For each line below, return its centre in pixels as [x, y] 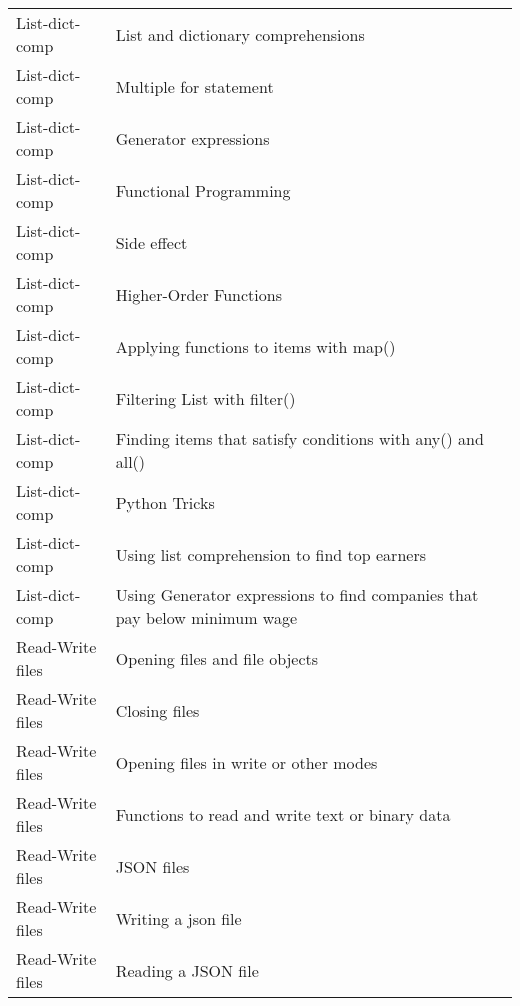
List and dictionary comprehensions [240, 34]
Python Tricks [165, 502]
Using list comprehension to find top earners [270, 554]
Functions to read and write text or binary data [283, 814]
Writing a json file [178, 918]
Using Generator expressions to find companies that [297, 594]
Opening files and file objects [217, 658]
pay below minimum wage [206, 617]
